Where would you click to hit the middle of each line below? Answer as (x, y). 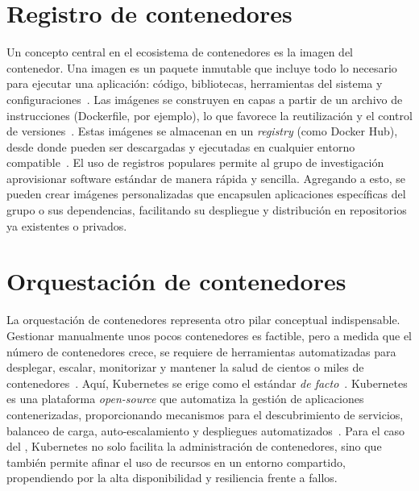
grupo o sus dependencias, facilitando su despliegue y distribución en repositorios (207, 210)
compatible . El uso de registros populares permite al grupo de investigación (195, 162)
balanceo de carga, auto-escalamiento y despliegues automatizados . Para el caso (206, 430)
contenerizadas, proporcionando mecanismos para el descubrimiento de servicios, (205, 414)
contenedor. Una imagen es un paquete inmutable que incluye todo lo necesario (202, 67)
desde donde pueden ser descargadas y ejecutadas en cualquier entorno (181, 146)
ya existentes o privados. (67, 225)
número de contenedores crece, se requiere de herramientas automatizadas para (201, 351)
